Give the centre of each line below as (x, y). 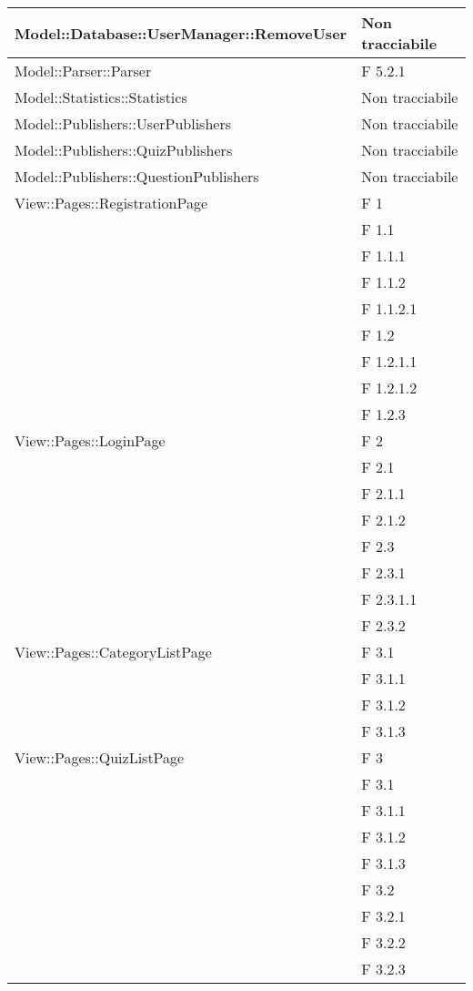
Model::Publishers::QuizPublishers (124, 150)
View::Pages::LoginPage (90, 440)
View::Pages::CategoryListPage (113, 652)
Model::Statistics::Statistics (101, 97)
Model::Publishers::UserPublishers (123, 123)
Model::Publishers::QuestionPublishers (137, 176)
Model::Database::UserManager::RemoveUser (181, 33)
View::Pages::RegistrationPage (111, 203)
